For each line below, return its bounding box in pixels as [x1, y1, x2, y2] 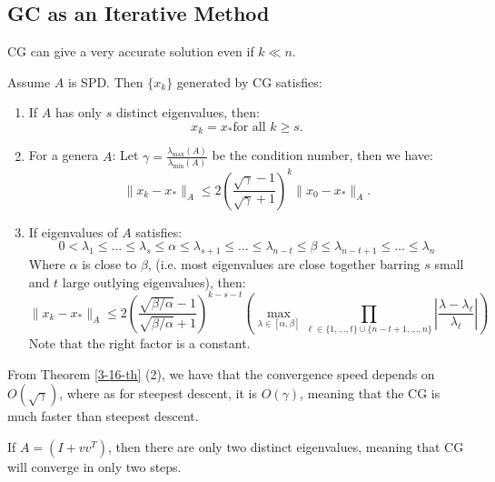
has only [54, 103, 102, 122]
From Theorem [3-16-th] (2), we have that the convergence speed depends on [7, 364, 435, 383]
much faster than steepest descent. [7, 407, 199, 426]
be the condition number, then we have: [212, 146, 433, 165]
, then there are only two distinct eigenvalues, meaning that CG [108, 437, 464, 456]
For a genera [28, 146, 99, 165]
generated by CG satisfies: [176, 72, 322, 91]
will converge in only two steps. [7, 457, 182, 476]
